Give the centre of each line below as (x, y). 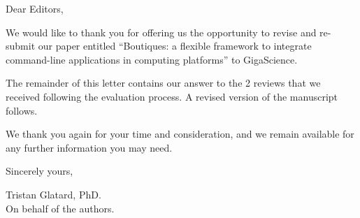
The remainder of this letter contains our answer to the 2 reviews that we (163, 83)
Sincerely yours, (39, 171)
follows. (22, 110)
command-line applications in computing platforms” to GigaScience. (152, 59)
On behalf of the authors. (60, 208)
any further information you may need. (89, 147)
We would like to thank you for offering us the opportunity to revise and (161, 32)
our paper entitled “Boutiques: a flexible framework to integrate (175, 46)
